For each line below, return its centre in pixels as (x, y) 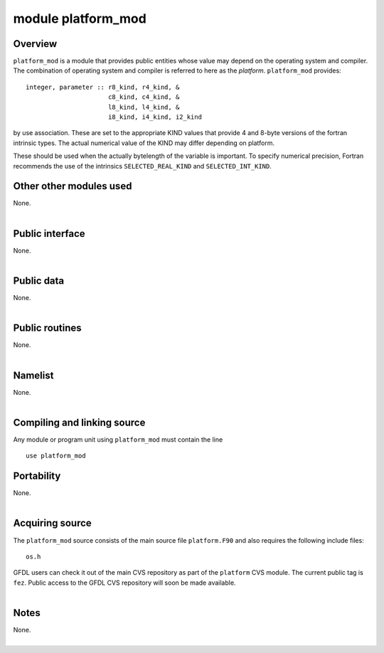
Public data (39, 281)
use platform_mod (56, 456)
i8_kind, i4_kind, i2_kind (155, 117)
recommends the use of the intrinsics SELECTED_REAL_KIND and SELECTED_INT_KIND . (142, 166)
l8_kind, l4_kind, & (144, 107)
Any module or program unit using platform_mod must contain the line (118, 439)
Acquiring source (52, 523)
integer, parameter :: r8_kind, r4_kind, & (103, 87)
